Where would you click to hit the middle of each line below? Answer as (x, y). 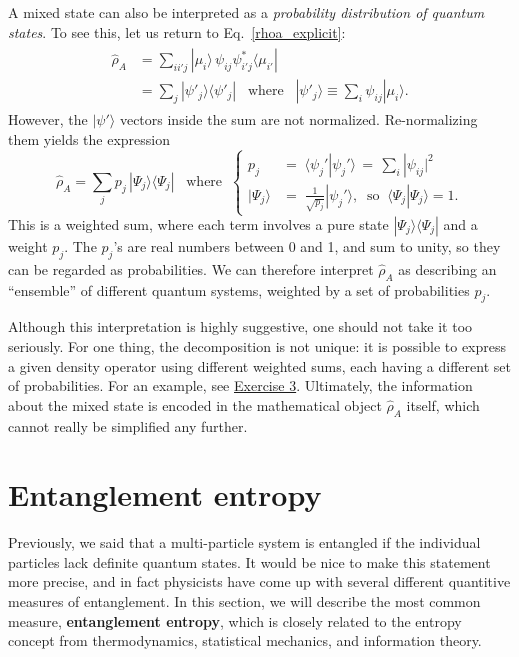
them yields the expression (89, 138)
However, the (48, 119)
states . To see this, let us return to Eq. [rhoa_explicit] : (177, 31)
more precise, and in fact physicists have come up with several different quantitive (259, 581)
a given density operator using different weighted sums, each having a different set (259, 365)
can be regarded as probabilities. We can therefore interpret (191, 268)
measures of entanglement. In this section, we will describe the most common (244, 601)
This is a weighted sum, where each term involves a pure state (198, 224)
